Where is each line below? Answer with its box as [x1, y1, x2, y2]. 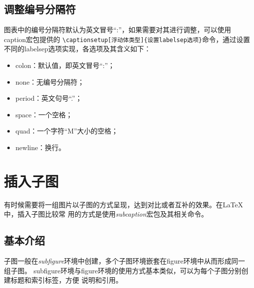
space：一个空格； [15, 109, 73, 119]
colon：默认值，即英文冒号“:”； [15, 60, 115, 70]
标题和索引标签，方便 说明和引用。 [10, 275, 123, 285]
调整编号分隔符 [4, 1, 76, 17]
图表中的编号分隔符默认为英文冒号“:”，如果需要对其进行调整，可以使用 [4, 24, 232, 35]
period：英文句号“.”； [15, 93, 82, 103]
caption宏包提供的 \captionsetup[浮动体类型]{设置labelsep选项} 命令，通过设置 [4, 34, 250, 44]
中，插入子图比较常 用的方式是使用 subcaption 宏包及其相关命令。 [4, 209, 208, 219]
